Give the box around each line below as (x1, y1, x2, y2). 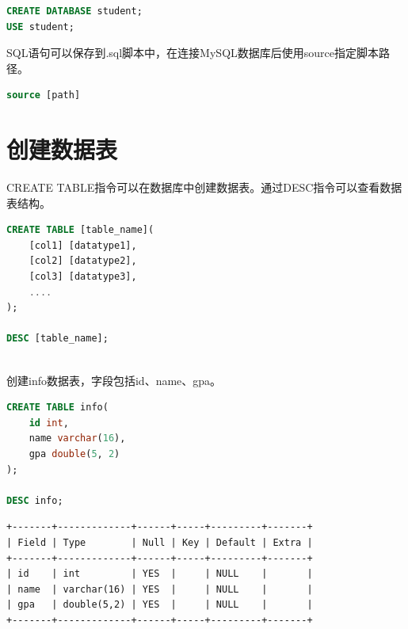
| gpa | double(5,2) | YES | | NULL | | (6, 599, 313, 611)
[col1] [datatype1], (29, 239, 137, 251)
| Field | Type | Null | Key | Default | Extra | (6, 536, 313, 548)
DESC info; (6, 494, 63, 506)
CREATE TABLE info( (6, 402, 109, 414)
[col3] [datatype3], (29, 271, 137, 283)
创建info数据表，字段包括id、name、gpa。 (6, 372, 222, 388)
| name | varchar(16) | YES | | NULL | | (6, 583, 313, 595)
